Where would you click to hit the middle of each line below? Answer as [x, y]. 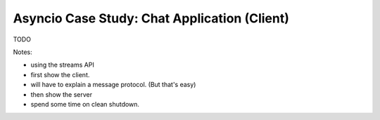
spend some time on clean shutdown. [85, 104]
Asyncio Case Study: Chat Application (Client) [151, 18]
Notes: [23, 52]
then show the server [62, 94]
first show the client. [60, 74]
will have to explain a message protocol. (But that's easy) [113, 85]
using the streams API [62, 65]
